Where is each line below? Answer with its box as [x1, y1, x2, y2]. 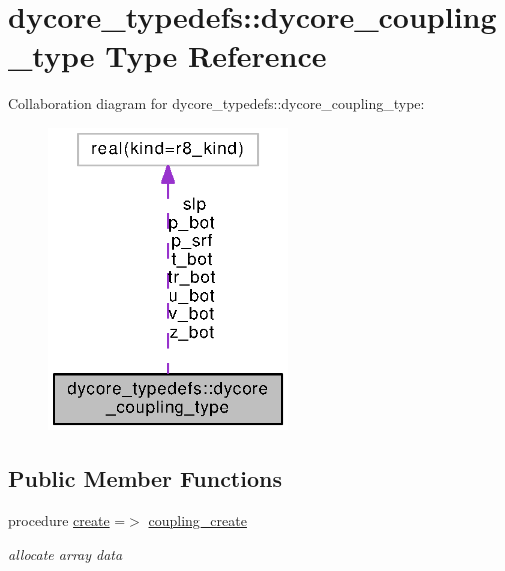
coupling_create [148, 510, 247, 531]
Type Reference [105, 35, 327, 76]
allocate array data [8, 543, 123, 564]
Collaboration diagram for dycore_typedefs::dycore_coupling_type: [8, 93, 425, 114]
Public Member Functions [8, 463, 282, 494]
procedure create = [8, 510, 126, 531]
